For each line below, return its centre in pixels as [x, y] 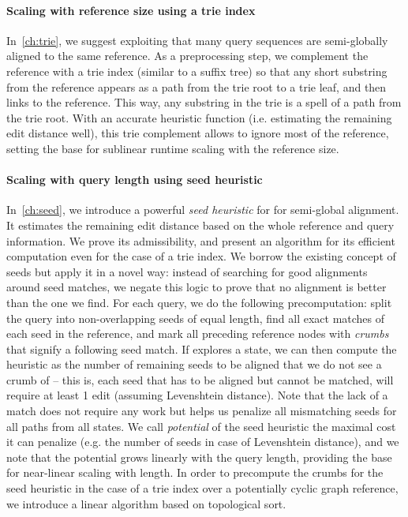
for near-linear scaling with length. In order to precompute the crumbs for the [195, 472]
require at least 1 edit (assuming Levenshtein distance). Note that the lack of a [197, 395]
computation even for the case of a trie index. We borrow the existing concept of [201, 256]
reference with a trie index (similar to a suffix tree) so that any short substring [197, 71]
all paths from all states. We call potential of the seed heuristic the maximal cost [201, 426]
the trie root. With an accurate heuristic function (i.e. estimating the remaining [199, 117]
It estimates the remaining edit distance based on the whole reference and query [200, 225]
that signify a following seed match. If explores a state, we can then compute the [202, 348]
